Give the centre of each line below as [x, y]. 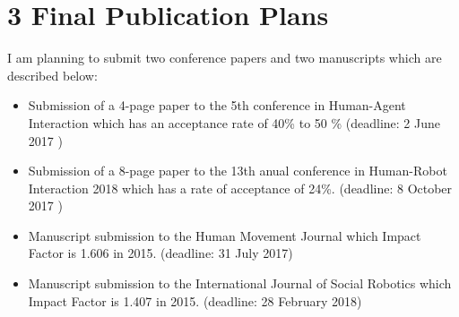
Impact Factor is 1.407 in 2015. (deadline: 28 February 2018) [195, 300]
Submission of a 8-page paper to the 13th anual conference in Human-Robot [238, 171]
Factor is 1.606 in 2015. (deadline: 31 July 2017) [160, 253]
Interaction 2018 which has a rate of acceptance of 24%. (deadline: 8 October [240, 188]
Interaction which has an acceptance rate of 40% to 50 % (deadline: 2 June [234, 122]
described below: [52, 75]
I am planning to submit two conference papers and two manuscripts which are [225, 58]
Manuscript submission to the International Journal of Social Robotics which [240, 283]
